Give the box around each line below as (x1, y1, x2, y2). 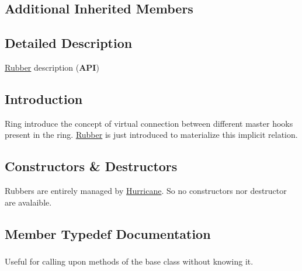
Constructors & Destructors (5, 157, 178, 175)
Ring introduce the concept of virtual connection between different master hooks (5, 117, 293, 129)
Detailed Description (5, 34, 133, 52)
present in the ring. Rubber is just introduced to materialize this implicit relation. (5, 128, 298, 141)
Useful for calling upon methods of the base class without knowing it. (5, 255, 254, 267)
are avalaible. (5, 196, 52, 208)
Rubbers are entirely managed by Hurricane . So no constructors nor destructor (5, 185, 287, 197)
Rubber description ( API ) (5, 61, 99, 73)
